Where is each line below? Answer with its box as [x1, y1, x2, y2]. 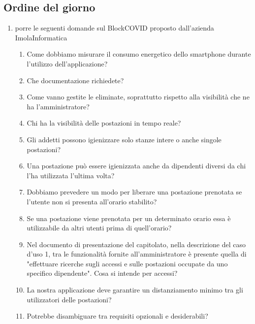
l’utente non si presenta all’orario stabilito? [27, 196, 157, 206]
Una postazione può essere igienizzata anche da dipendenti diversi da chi [27, 161, 246, 171]
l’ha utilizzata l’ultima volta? [27, 170, 115, 180]
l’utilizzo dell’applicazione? [27, 58, 108, 68]
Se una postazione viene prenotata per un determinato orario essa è [27, 213, 231, 223]
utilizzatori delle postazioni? [27, 294, 112, 304]
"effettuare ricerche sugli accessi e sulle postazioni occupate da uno [27, 258, 228, 268]
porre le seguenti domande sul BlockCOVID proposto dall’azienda [15, 23, 214, 33]
